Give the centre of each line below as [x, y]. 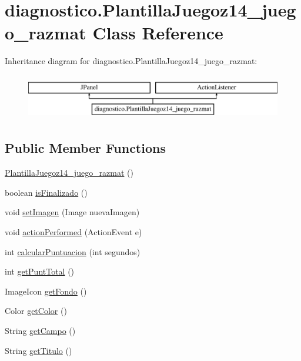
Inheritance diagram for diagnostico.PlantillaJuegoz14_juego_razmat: [131, 61]
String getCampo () [40, 331]
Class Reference [158, 33]
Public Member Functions [85, 148]
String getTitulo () [39, 350]
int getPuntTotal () [40, 271]
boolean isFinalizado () [46, 192]
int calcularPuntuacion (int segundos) [73, 251]
